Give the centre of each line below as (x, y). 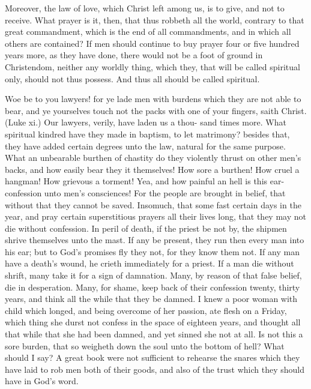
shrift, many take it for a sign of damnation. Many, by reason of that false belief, (153, 275)
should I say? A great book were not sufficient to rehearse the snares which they (152, 357)
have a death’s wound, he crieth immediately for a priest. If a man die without (149, 263)
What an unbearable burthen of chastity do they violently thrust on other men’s (153, 158)
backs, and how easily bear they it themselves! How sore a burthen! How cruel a (152, 169)
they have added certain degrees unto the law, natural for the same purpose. (145, 146)
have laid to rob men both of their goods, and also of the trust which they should (155, 369)
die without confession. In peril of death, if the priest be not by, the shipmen (146, 228)
